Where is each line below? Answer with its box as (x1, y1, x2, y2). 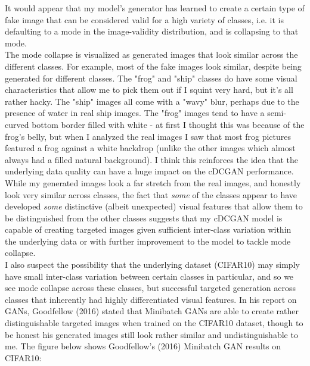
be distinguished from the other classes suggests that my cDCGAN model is (5, 211, 283, 224)
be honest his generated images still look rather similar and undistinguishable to (5, 328, 298, 340)
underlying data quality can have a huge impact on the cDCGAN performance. (5, 165, 294, 177)
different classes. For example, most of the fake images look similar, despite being (5, 60, 302, 72)
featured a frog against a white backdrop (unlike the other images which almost (5, 142, 296, 154)
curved (5, 118, 29, 130)
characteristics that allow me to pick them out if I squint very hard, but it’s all (5, 83, 293, 96)
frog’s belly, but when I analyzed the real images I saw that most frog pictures (5, 130, 292, 142)
